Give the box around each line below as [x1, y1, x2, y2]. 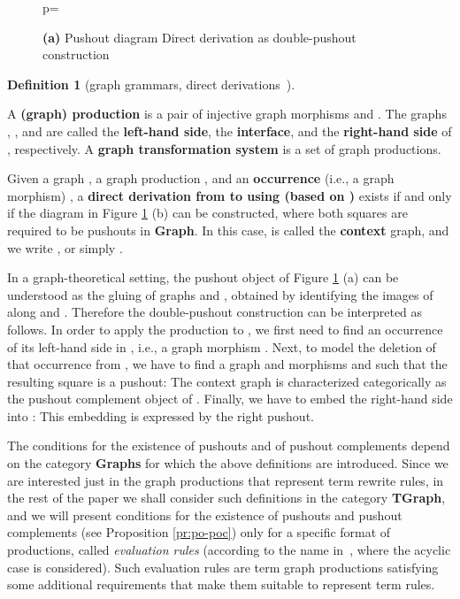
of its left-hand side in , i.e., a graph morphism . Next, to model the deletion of [7, 337, 436, 356]
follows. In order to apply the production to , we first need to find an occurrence [7, 319, 443, 338]
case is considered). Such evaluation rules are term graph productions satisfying [7, 557, 439, 576]
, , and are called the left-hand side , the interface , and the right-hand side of [7, 121, 452, 140]
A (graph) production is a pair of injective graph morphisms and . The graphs [7, 104, 447, 123]
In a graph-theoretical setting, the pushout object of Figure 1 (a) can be [7, 268, 399, 287]
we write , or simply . [7, 238, 123, 257]
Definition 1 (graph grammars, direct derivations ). [7, 74, 295, 93]
